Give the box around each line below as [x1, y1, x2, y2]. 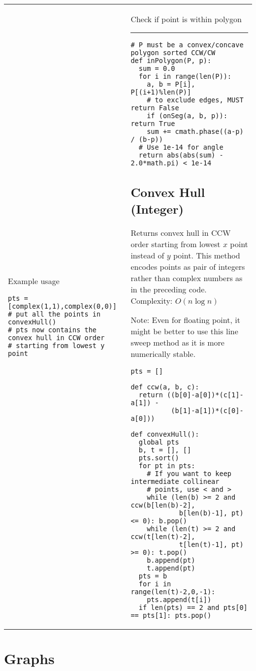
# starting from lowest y [8, 341, 105, 350]
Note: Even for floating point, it [130, 314, 240, 325]
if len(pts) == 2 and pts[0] [138, 603, 248, 611]
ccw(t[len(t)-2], [130, 532, 195, 541]
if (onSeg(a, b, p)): [147, 112, 227, 120]
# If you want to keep [147, 469, 232, 478]
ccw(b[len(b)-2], [130, 501, 195, 509]
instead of [130, 249, 164, 261]
